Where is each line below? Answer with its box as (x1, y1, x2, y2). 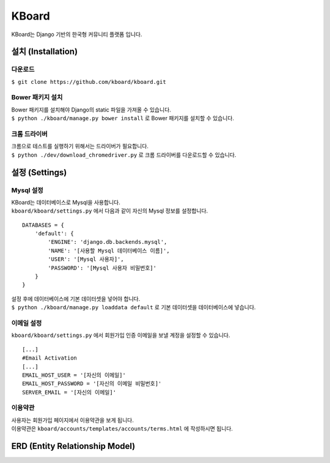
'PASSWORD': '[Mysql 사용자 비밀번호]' (48, 264, 157, 271)
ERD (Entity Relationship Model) (11, 441, 136, 451)
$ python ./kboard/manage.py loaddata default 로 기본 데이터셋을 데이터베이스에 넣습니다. (11, 304, 256, 311)
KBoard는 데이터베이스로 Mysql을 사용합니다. (11, 198, 120, 206)
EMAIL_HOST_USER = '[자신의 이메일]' (22, 371, 127, 378)
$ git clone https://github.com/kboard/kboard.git (11, 78, 166, 85)
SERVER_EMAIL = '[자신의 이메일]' (22, 389, 116, 396)
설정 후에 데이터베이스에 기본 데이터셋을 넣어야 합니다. (11, 295, 141, 303)
